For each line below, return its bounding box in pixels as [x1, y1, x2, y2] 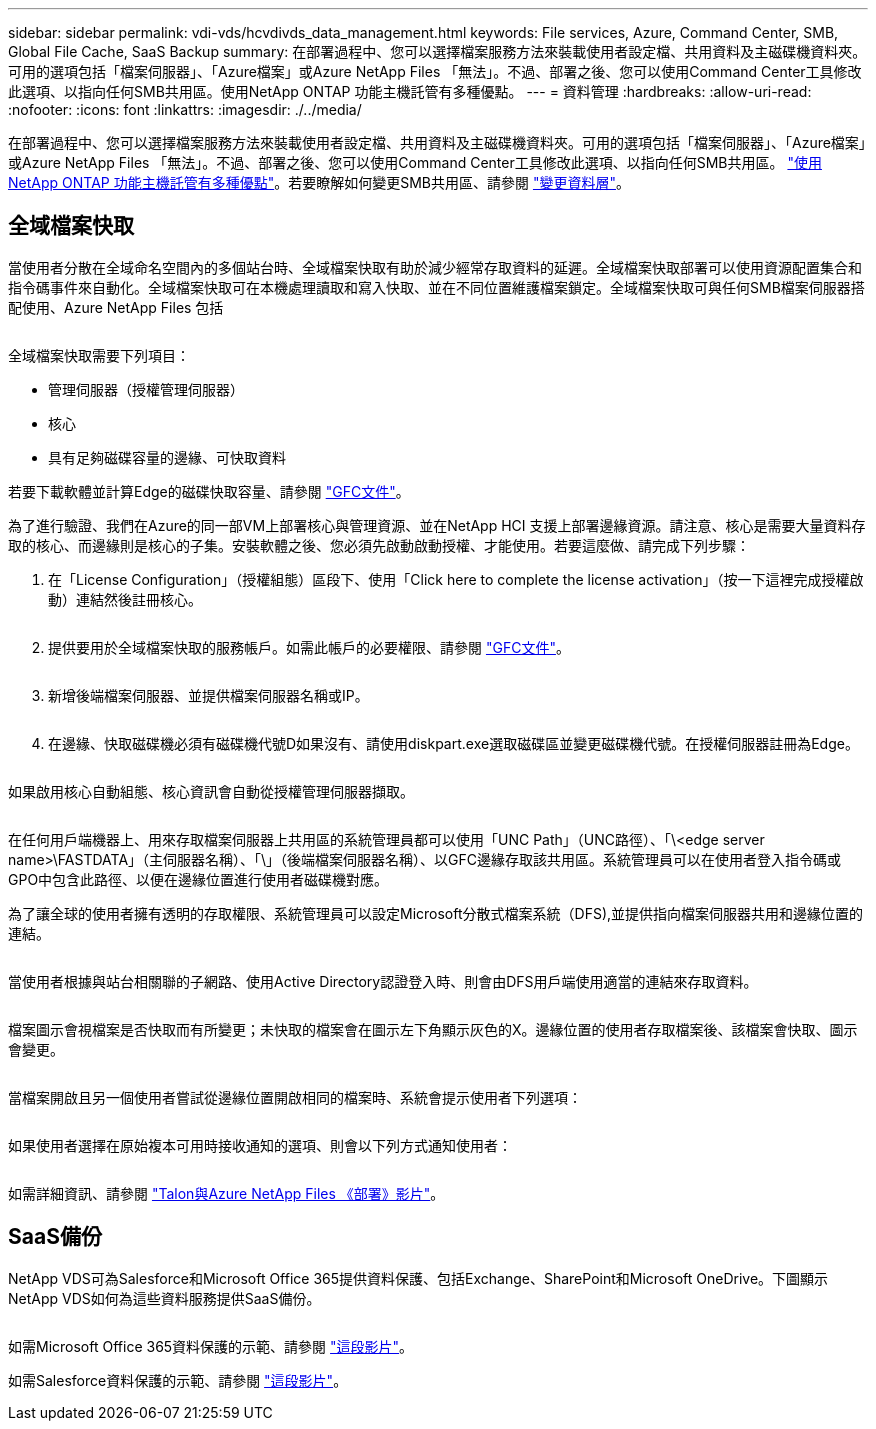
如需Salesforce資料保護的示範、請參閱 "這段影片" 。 [8, 1371, 348, 1389]
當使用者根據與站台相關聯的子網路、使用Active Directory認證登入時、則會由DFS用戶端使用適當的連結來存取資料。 [8, 972, 758, 990]
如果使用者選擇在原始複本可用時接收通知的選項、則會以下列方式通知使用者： [8, 1136, 512, 1154]
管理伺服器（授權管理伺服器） [48, 380, 244, 398]
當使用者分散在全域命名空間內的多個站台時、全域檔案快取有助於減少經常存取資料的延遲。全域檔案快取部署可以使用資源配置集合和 [8, 258, 862, 276]
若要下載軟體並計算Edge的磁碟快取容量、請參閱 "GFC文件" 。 [8, 482, 410, 500]
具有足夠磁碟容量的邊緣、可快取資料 [48, 448, 286, 466]
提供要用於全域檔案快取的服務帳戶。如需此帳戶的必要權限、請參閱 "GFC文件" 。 [48, 638, 570, 656]
